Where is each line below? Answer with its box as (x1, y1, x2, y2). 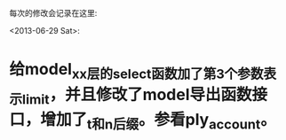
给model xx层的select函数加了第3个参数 (9, 59, 264, 82)
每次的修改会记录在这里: (9, 8, 98, 18)
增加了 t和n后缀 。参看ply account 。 (40, 110, 277, 133)
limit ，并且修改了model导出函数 (21, 84, 252, 108)
